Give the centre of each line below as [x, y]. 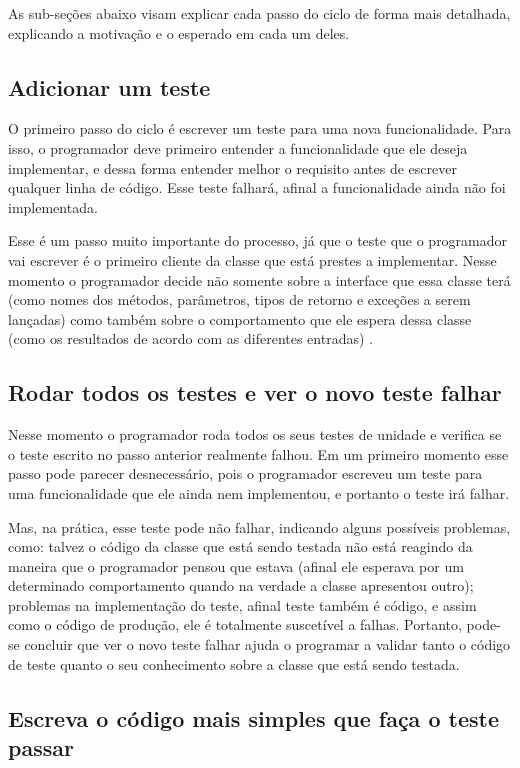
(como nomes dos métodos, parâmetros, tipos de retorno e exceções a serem [239, 299]
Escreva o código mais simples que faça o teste [253, 717]
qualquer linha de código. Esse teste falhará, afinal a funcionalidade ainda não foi [257, 187]
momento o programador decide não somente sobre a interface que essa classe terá [259, 279]
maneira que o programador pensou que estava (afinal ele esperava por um [236, 565]
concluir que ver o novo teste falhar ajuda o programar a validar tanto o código [267, 644]
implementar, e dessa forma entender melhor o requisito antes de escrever [232, 167]
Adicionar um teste [109, 86]
